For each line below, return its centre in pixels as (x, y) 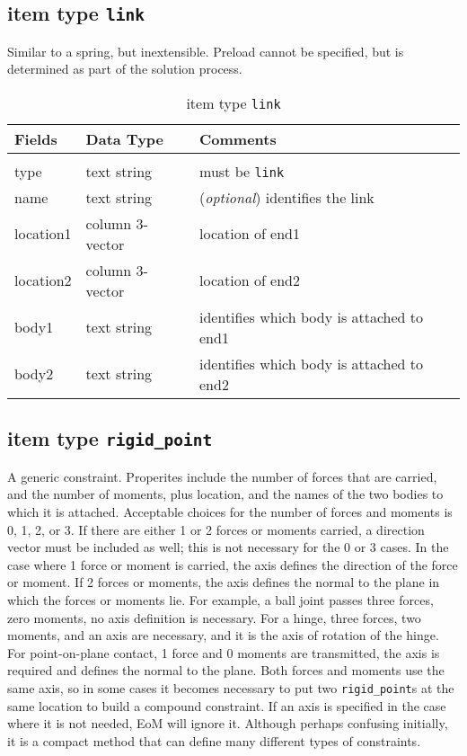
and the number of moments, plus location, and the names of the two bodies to (225, 494)
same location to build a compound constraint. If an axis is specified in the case (227, 705)
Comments (238, 138)
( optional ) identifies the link (287, 197)
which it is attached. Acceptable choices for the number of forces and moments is (230, 511)
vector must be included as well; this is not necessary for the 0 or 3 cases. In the (228, 547)
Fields (36, 138)
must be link (242, 171)
